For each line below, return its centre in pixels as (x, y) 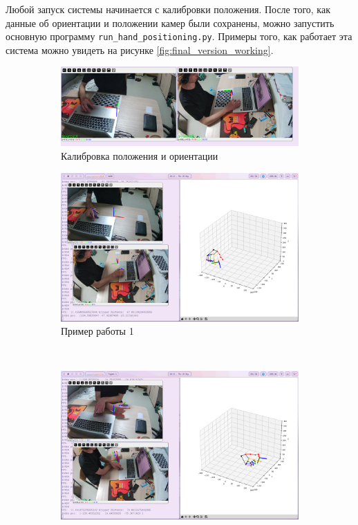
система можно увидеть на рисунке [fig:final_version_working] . (140, 49)
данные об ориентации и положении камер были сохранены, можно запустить (170, 22)
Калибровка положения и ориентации (140, 155)
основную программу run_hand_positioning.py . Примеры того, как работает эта (179, 36)
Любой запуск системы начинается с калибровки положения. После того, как (168, 9)
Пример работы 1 (97, 331)
